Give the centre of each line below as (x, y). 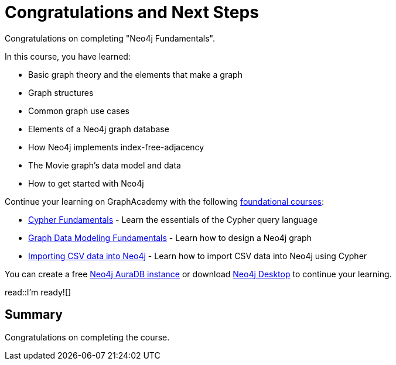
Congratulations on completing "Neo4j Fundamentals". (110, 38)
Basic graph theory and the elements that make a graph (135, 74)
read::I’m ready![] (38, 292)
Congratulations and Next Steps (132, 12)
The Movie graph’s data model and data (105, 165)
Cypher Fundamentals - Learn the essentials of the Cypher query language (173, 219)
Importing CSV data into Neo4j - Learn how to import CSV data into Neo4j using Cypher (198, 256)
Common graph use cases (79, 111)
